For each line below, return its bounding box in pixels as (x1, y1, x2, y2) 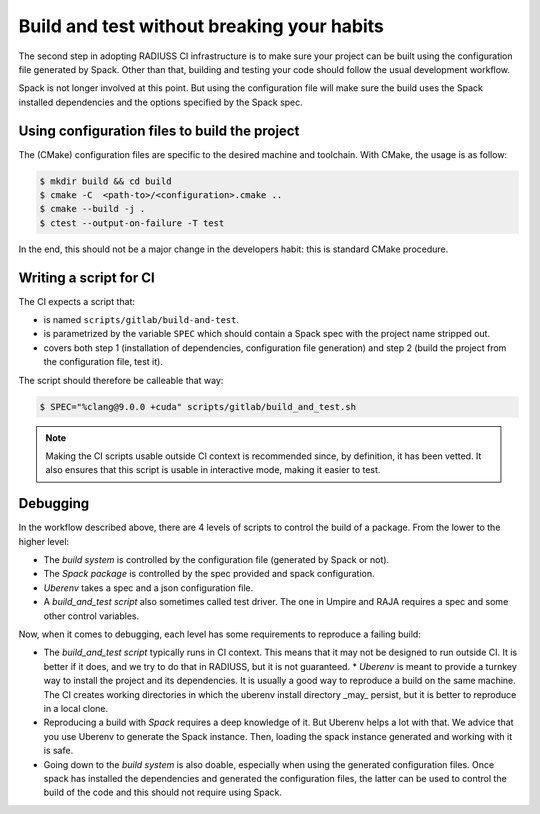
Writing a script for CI (18, 269, 155, 286)
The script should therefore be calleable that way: (18, 374, 224, 386)
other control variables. (43, 610, 140, 622)
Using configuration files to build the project (18, 122, 300, 139)
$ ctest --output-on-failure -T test (39, 217, 225, 229)
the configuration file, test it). (43, 356, 164, 368)
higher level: (18, 535, 70, 547)
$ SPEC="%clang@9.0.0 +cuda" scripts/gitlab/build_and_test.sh (39, 401, 357, 412)
